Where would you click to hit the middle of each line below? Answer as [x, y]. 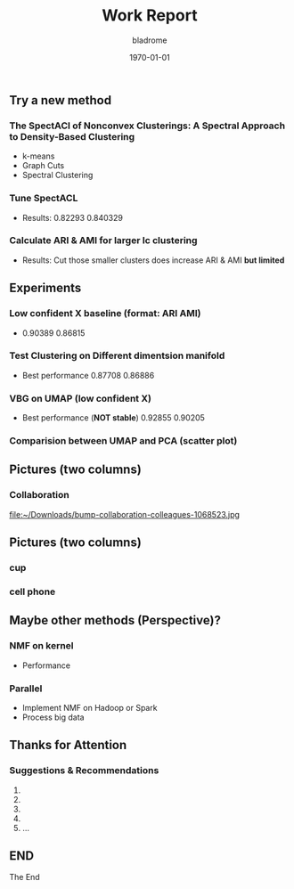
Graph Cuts [43, 166]
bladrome [150, 40]
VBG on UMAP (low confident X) [80, 398]
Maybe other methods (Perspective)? [115, 620]
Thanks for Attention [68, 745]
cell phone [33, 591]
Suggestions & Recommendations [84, 771]
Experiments [45, 288]
